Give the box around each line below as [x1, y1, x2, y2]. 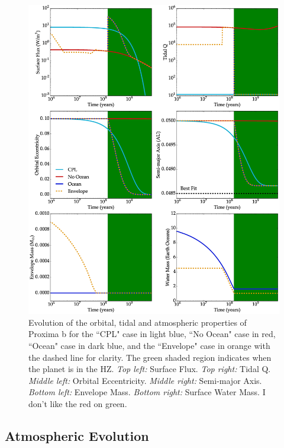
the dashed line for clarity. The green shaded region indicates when [28, 351, 272, 363]
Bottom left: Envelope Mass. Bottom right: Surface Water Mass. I [28, 386, 266, 398]
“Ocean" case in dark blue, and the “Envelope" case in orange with [28, 339, 270, 351]
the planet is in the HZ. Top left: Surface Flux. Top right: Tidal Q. [28, 363, 271, 375]
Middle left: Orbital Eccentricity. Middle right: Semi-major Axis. [28, 374, 262, 386]
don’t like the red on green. [28, 397, 127, 409]
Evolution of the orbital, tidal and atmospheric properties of [28, 316, 247, 328]
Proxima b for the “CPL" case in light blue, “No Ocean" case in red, [28, 328, 276, 340]
